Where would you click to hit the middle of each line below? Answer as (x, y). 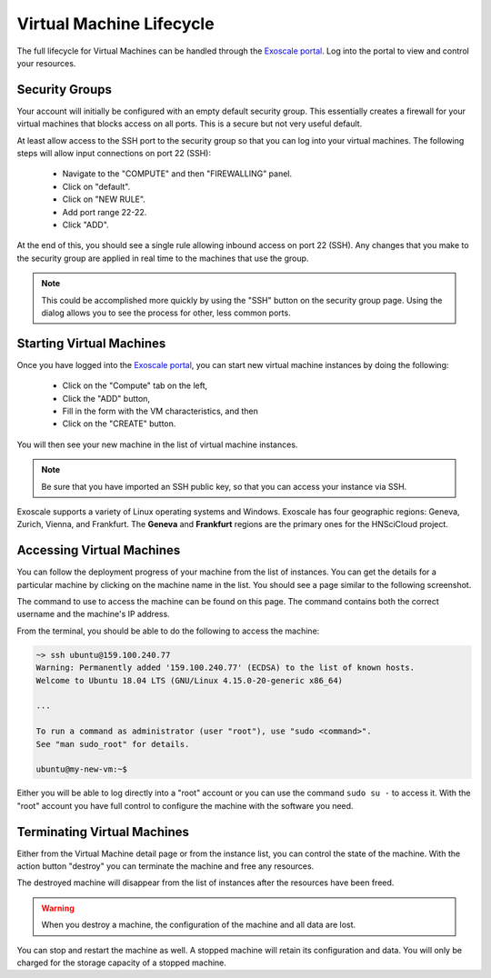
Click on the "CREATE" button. (119, 424)
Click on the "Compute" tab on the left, (135, 385)
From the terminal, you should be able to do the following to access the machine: (168, 631)
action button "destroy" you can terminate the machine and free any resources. (165, 866)
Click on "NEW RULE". (104, 199)
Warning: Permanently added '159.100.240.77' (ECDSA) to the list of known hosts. (225, 668)
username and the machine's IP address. (93, 614)
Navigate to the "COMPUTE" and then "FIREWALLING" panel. (177, 174)
